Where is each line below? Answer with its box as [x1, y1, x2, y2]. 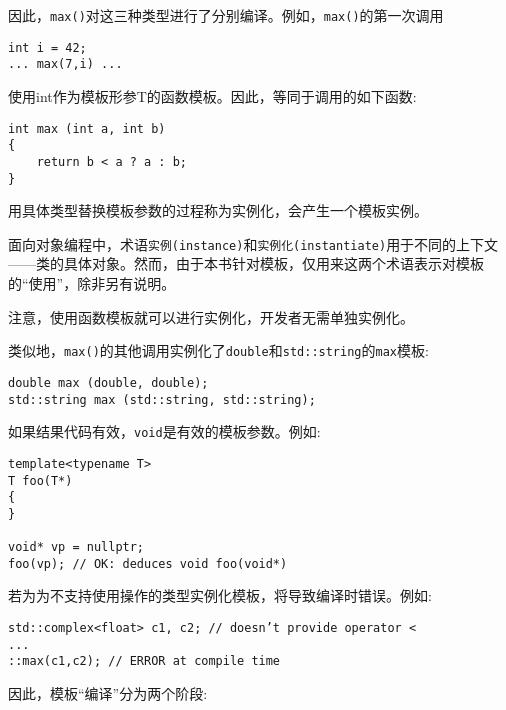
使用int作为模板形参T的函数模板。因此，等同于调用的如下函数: [8, 85, 417, 106]
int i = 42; [8, 40, 87, 55]
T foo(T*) [8, 473, 73, 488]
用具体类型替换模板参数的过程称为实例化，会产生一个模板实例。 [8, 200, 428, 221]
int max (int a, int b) [8, 121, 166, 136]
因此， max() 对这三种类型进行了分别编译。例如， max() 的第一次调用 [8, 5, 444, 25]
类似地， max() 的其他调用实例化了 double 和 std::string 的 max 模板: [8, 340, 429, 361]
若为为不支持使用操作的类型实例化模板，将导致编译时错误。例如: [8, 585, 432, 606]
